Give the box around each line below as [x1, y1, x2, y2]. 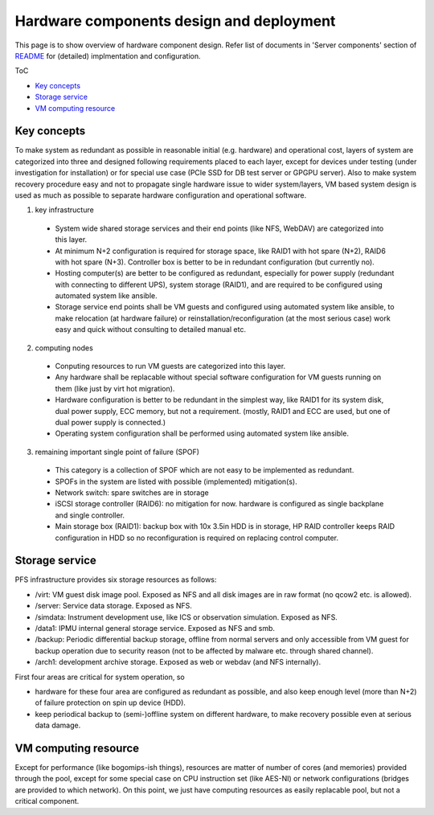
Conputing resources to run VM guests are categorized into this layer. [55, 362, 286, 371]
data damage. [35, 720, 81, 731]
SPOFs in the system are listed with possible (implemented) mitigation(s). [55, 477, 297, 486]
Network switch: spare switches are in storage [55, 487, 209, 498]
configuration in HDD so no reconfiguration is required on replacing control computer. [55, 533, 339, 543]
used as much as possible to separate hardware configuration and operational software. [14, 190, 307, 200]
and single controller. [55, 510, 125, 520]
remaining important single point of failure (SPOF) [35, 447, 200, 457]
